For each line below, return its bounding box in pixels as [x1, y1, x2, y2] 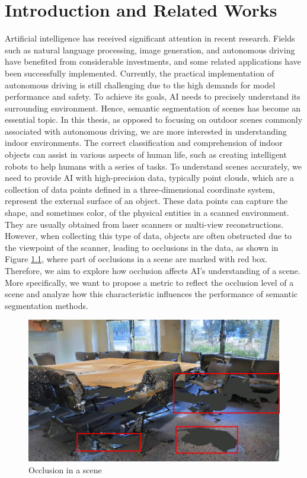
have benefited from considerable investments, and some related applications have [5, 55, 301, 68]
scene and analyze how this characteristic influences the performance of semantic [5, 288, 298, 300]
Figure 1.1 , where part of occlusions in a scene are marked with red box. [5, 253, 268, 265]
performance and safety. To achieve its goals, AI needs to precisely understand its [5, 90, 300, 103]
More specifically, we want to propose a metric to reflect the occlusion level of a [5, 276, 294, 288]
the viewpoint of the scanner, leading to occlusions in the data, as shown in [5, 241, 279, 253]
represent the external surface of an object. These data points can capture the [5, 195, 288, 207]
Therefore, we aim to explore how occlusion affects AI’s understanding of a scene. [5, 265, 300, 276]
